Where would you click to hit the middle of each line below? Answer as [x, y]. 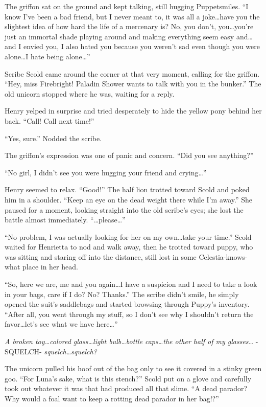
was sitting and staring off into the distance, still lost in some [101, 256]
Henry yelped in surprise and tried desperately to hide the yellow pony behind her [133, 111]
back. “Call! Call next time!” [50, 120]
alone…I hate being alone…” [47, 56]
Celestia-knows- [223, 256]
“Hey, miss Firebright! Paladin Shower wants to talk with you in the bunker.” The [133, 84]
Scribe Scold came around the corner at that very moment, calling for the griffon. [132, 73]
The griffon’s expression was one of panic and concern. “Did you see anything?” [129, 155]
